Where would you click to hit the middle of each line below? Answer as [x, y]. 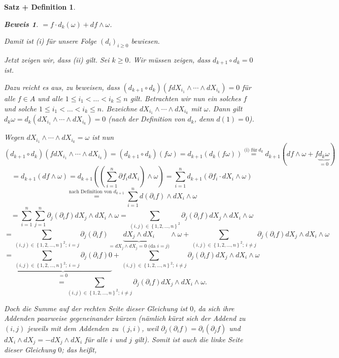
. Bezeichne [120, 108]
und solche [21, 108]
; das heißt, [79, 350]
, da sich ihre [214, 308]
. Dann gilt [225, 108]
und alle [50, 98]
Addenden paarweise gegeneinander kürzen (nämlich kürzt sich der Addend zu [125, 318]
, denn [204, 119]
